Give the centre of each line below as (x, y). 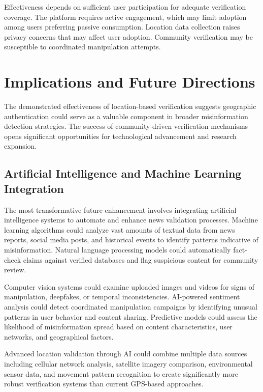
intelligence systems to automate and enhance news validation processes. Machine (131, 220)
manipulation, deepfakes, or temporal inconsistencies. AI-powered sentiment (122, 297)
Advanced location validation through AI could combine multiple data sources (126, 354)
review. (15, 270)
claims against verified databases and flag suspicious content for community (141, 259)
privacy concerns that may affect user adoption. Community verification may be (128, 36)
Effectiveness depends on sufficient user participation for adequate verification (125, 7)
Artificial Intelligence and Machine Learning (123, 173)
